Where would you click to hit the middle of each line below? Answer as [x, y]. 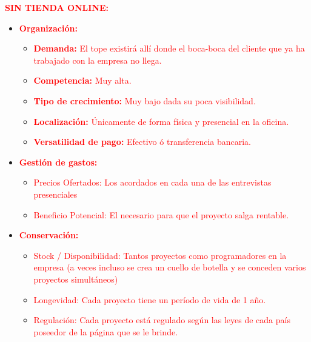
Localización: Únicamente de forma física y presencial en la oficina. [161, 121]
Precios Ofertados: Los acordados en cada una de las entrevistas [152, 182]
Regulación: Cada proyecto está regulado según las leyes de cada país [162, 320]
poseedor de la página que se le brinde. [106, 331]
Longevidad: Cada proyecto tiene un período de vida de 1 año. [150, 299]
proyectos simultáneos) [76, 279]
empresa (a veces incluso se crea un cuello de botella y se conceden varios [170, 267]
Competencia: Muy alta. [82, 80]
